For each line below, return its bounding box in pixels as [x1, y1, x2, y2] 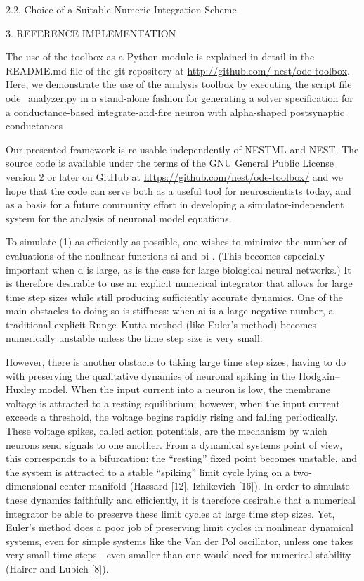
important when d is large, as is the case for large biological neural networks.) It [6, 262, 351, 276]
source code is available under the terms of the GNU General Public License [6, 155, 334, 170]
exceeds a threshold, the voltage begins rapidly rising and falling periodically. [6, 409, 338, 424]
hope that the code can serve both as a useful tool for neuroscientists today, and [6, 183, 351, 198]
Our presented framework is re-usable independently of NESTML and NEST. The [6, 141, 359, 156]
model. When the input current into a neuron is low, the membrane [39, 382, 330, 397]
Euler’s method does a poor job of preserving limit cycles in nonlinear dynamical [6, 520, 354, 535]
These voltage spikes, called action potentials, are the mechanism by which [6, 423, 327, 438]
